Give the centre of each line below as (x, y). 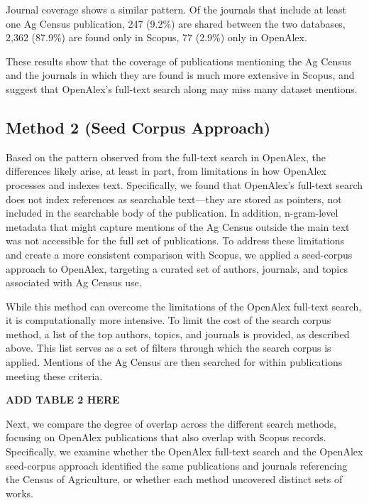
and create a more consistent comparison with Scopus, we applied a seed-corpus (179, 254)
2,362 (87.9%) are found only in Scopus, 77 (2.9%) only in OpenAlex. (156, 37)
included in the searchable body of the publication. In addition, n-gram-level (172, 213)
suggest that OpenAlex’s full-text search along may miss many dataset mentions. (182, 88)
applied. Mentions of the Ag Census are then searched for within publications (174, 362)
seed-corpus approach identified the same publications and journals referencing (177, 465)
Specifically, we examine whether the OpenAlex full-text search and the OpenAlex (184, 451)
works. (20, 493)
